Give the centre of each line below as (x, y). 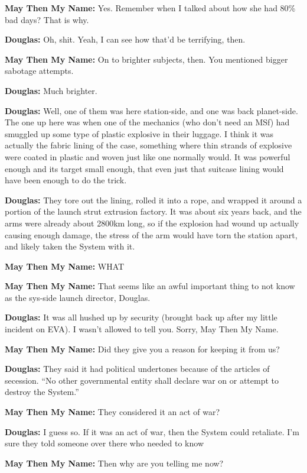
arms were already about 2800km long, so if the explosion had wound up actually (152, 223)
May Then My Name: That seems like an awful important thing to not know (150, 286)
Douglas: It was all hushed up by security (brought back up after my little (141, 317)
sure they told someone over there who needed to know (104, 443)
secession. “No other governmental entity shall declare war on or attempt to (142, 380)
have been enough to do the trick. (66, 180)
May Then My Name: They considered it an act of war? (112, 412)
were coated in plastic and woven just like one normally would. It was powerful (148, 156)
